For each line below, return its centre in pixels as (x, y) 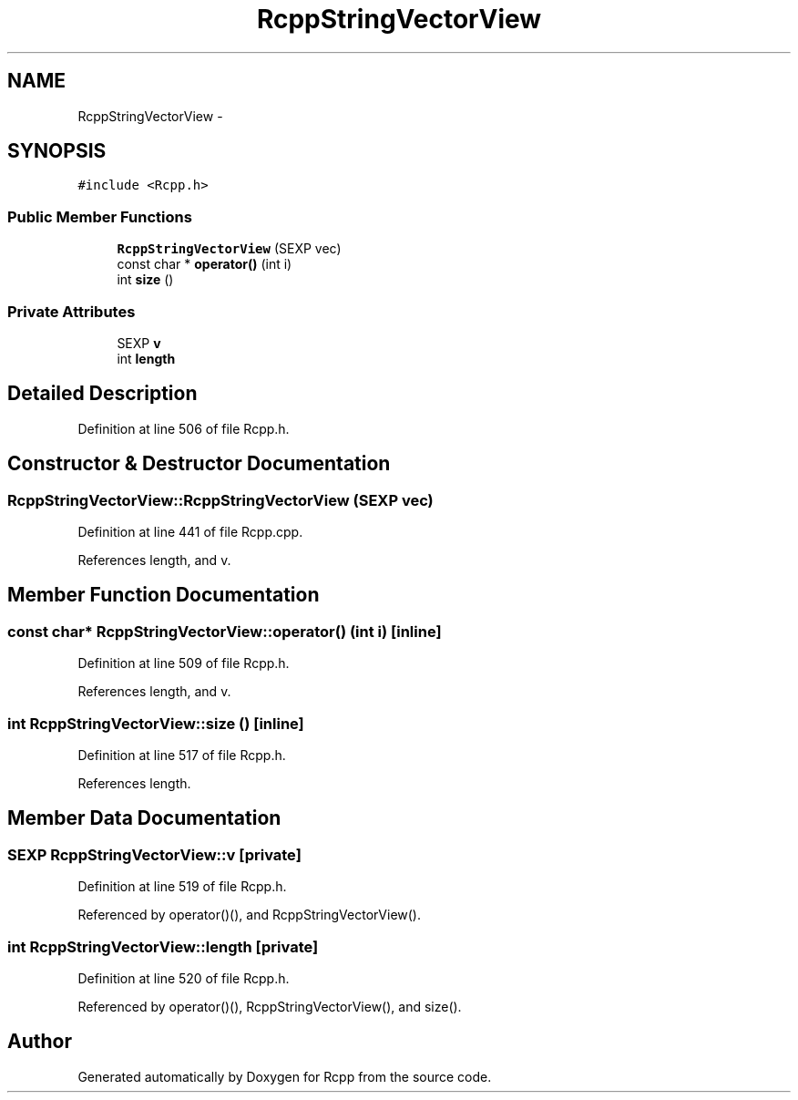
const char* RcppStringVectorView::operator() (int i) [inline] (225, 631)
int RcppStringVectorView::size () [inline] (156, 723)
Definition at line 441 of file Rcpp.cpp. (190, 532)
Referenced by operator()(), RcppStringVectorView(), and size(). (270, 1006)
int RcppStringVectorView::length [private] (163, 946)
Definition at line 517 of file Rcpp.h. (182, 755)
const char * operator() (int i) (205, 264)
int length (146, 358)
